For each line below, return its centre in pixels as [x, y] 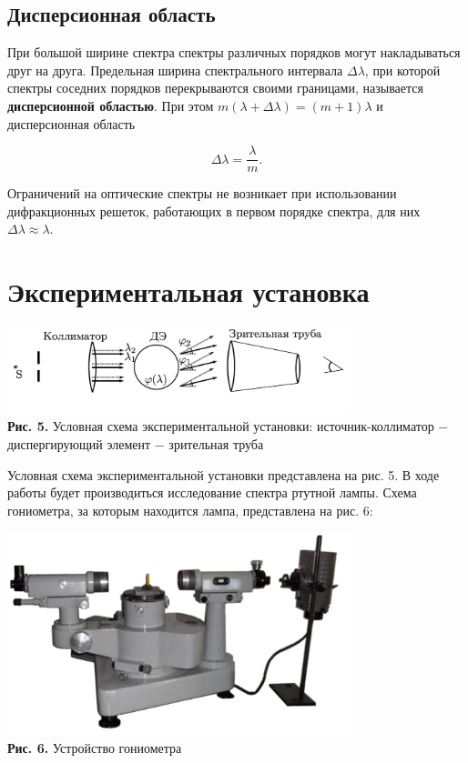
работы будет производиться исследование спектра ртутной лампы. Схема [212, 492]
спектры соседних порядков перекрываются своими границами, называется [215, 88]
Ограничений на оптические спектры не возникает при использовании [202, 193]
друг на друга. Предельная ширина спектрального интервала [175, 70]
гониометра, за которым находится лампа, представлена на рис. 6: [190, 510]
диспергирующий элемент [79, 443]
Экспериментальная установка [188, 291]
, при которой [402, 70]
